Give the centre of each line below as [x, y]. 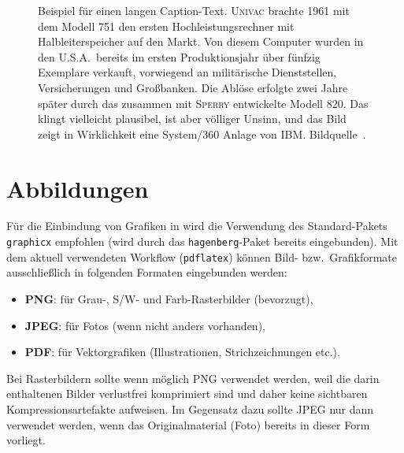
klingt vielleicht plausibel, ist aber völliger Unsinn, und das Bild [192, 119]
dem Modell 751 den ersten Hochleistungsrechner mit [166, 26]
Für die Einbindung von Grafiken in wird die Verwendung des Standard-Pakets [197, 226]
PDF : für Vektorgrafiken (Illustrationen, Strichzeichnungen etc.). [182, 352]
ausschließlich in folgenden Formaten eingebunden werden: [147, 272]
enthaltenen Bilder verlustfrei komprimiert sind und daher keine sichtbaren [187, 394]
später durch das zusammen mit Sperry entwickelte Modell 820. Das [203, 103]
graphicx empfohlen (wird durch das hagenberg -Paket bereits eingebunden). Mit [202, 241]
